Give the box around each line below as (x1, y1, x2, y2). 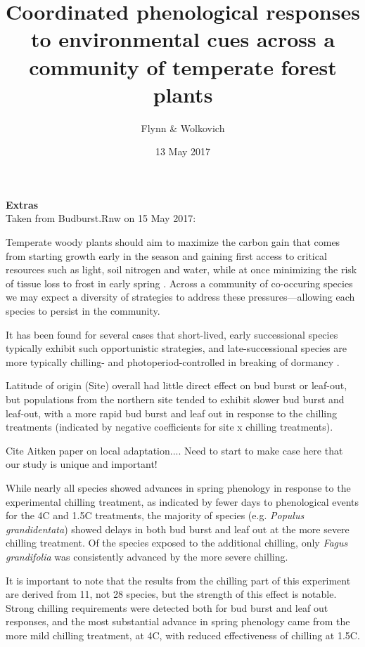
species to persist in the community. (6, 303, 160, 318)
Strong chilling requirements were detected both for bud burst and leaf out (6, 600, 328, 615)
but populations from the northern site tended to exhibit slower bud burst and (6, 392, 345, 406)
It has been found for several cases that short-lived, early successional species (6, 327, 338, 341)
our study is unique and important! (6, 457, 158, 471)
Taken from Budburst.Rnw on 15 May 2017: (6, 211, 196, 226)
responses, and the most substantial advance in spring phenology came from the (6, 614, 350, 629)
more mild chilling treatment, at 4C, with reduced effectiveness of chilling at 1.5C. (6, 627, 360, 642)
